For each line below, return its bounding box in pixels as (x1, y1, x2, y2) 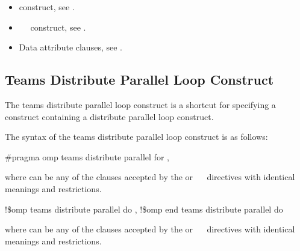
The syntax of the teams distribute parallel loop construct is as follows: (5, 130, 268, 143)
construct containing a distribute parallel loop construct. (5, 110, 214, 122)
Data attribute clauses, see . (19, 41, 122, 53)
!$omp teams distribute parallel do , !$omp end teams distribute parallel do (5, 202, 283, 215)
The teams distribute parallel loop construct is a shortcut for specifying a (5, 98, 276, 110)
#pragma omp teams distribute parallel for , (5, 150, 169, 163)
